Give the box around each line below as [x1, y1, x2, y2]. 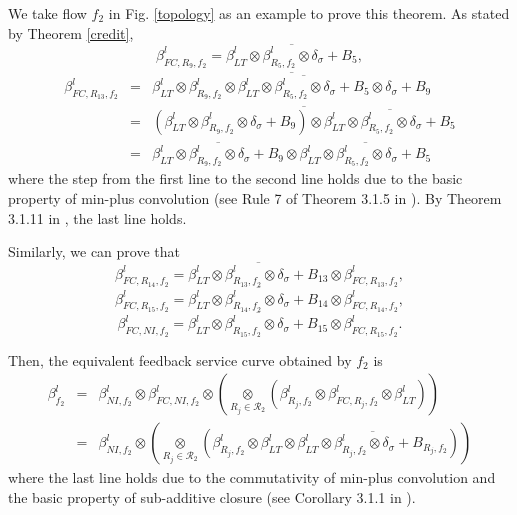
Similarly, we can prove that [8, 241, 180, 262]
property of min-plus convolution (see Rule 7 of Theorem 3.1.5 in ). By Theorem [8, 188, 502, 209]
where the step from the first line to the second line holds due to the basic [8, 168, 463, 189]
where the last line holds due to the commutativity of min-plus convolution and [8, 467, 496, 488]
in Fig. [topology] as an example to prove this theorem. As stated [108, 3, 510, 23]
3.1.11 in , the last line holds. [8, 207, 187, 228]
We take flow [8, 3, 87, 23]
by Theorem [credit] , [8, 22, 134, 43]
